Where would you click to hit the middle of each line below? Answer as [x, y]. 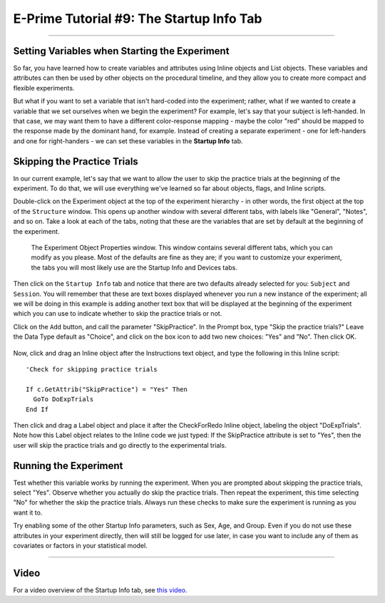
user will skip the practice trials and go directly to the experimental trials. [120, 445]
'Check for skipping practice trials [92, 369]
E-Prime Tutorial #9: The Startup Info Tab [138, 19]
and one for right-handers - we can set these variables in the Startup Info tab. [128, 141]
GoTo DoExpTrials [63, 400]
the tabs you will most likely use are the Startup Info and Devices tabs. [134, 267]
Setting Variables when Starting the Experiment [121, 51]
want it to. [28, 512]
